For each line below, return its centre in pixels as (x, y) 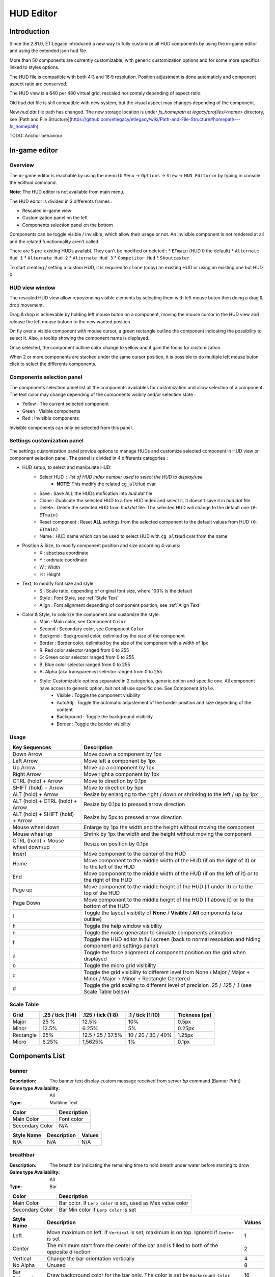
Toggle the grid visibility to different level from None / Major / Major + (167, 972)
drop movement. (27, 305)
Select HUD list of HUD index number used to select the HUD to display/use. (122, 477)
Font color (71, 1119)
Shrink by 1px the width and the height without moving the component (168, 834)
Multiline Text (64, 1102)
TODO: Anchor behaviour (36, 136)
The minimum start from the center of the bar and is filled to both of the (132, 1245)
